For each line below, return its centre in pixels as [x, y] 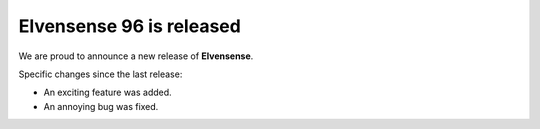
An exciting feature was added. [107, 92]
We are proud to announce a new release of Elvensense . [136, 56]
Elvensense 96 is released [130, 26]
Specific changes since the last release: [100, 74]
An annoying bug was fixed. [101, 106]
